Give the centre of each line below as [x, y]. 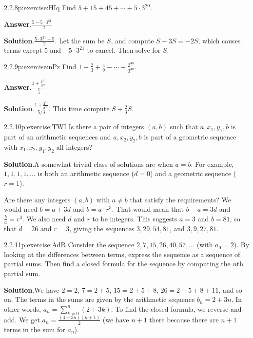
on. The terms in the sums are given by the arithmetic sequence [99, 299]
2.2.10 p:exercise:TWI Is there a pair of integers [74, 127]
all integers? [74, 147]
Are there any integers [37, 199]
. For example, [212, 164]
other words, [22, 308]
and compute [135, 40]
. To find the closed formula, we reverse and [176, 308]
